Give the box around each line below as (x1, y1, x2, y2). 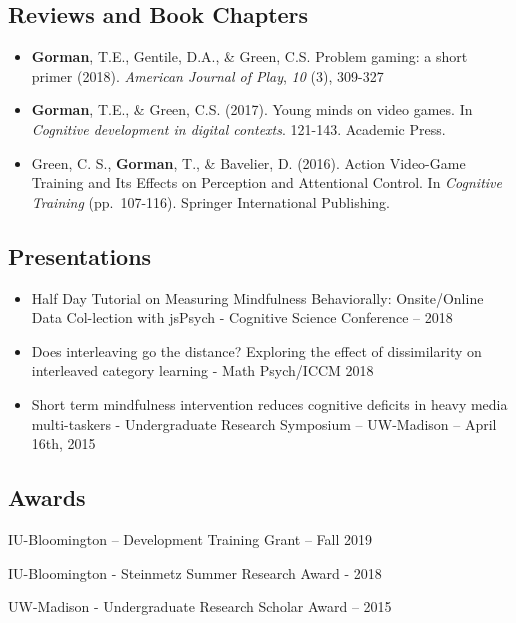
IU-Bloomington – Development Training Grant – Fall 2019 (8, 528, 372, 549)
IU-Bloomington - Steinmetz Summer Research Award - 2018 (8, 562, 382, 583)
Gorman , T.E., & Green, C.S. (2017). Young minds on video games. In (31, 99, 473, 120)
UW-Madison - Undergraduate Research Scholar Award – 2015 (8, 596, 392, 617)
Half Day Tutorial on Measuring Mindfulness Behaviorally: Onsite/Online (31, 287, 484, 308)
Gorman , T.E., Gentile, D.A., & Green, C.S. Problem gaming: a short (31, 46, 468, 67)
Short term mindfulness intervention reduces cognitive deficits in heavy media (31, 393, 508, 414)
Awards (8, 482, 86, 513)
